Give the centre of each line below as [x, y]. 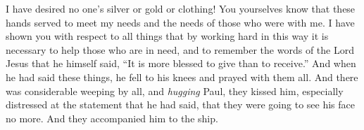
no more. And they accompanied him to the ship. [112, 118]
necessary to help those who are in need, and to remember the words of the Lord [180, 49]
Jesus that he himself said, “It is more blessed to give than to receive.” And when [181, 63]
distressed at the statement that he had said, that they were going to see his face [180, 104]
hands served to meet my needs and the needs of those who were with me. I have [180, 22]
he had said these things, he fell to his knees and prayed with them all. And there [182, 77]
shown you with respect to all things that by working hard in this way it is [167, 36]
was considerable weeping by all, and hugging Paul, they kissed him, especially [175, 91]
